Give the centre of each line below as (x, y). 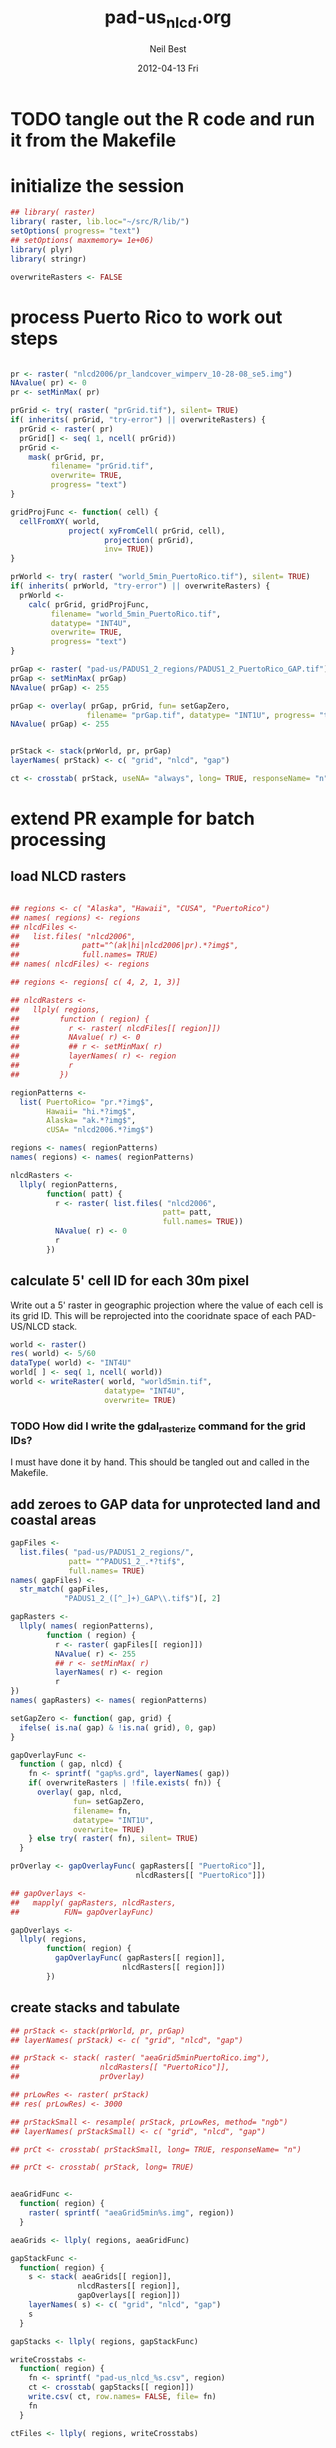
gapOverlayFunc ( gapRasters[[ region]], (140, 1958)
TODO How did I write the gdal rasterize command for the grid (158, 1427)
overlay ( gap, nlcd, (79, 1792)
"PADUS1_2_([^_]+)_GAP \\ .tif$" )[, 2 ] (142, 1599)
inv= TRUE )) (129, 549)
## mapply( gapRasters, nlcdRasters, (93, 1902)
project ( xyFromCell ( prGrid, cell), (147, 531)
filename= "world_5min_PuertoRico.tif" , (136, 614)
